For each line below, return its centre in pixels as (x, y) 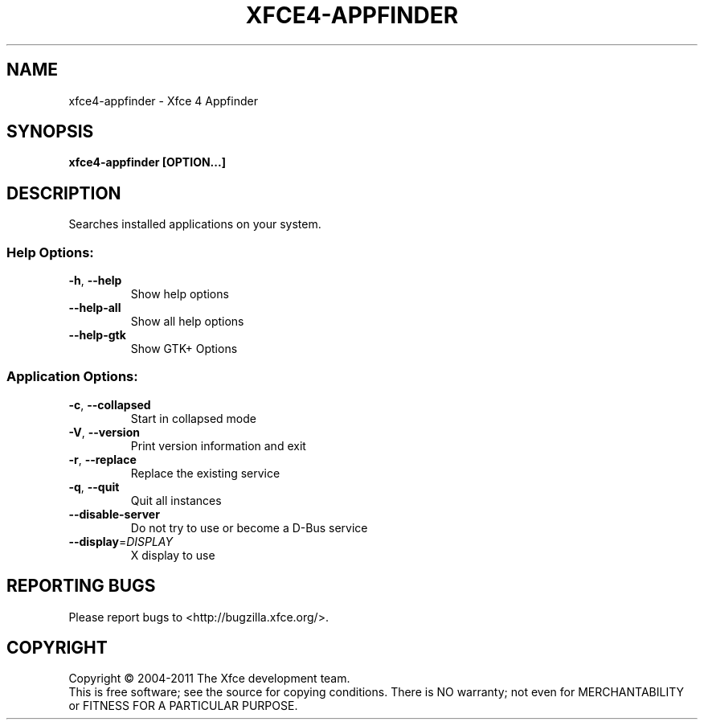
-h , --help (95, 281)
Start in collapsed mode (193, 418)
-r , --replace (102, 459)
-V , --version (104, 432)
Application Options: (72, 377)
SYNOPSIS (50, 132)
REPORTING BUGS (81, 586)
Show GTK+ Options (184, 349)
